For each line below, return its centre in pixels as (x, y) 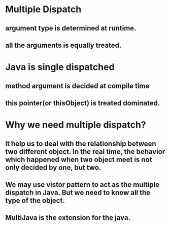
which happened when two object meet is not (79, 159)
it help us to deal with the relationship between (81, 143)
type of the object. (35, 200)
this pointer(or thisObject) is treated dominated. (83, 103)
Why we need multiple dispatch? (76, 125)
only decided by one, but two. (53, 167)
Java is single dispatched (60, 67)
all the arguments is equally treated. (63, 45)
